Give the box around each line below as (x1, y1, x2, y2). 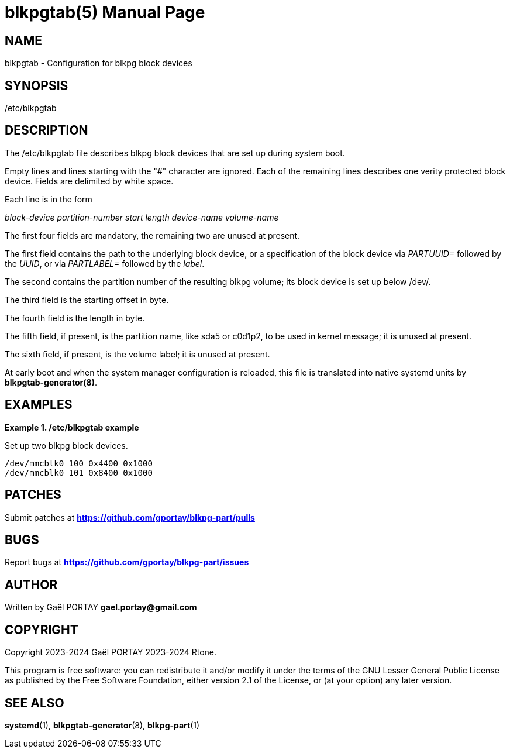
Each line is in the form (5, 194, 92, 204)
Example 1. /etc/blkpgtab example (5, 422, 139, 432)
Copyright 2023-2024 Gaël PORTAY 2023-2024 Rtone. (5, 647, 217, 658)
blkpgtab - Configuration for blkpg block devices (5, 58, 192, 68)
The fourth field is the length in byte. (5, 312, 145, 323)
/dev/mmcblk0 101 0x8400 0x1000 (5, 467, 153, 477)
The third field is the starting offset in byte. (5, 294, 169, 305)
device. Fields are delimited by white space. (5, 176, 174, 186)
